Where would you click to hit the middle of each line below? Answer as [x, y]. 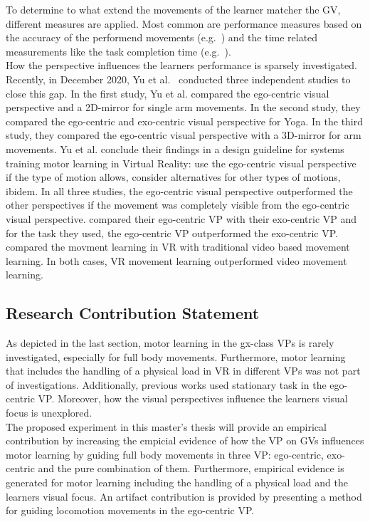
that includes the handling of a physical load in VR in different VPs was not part [183, 371]
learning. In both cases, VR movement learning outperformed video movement [176, 260]
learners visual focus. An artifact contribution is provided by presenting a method [184, 496]
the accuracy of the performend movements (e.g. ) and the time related [162, 37]
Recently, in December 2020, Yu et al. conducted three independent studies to [178, 79]
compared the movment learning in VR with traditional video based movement [178, 247]
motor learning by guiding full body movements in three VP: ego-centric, [165, 454]
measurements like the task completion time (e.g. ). [118, 51]
